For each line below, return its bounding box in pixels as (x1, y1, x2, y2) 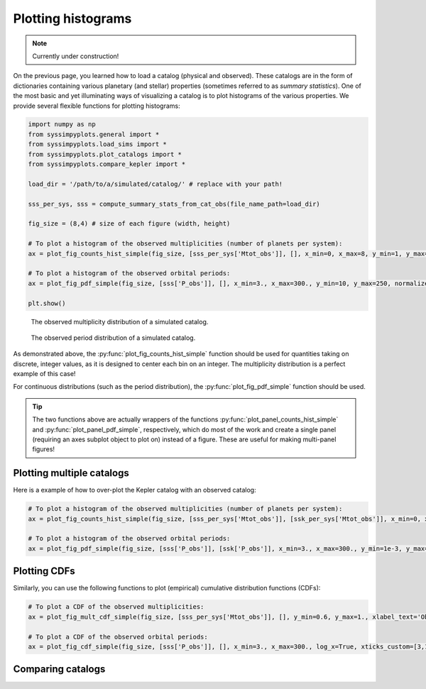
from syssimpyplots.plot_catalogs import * (28, 150, 182, 158)
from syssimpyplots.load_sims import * (28, 140, 167, 148)
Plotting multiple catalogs (13, 467, 129, 479)
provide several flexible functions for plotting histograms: (13, 101, 180, 110)
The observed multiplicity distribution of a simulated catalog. (31, 317, 209, 326)
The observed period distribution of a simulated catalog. (31, 334, 196, 342)
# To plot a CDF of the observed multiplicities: (28, 603, 204, 611)
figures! (32, 445, 55, 453)
